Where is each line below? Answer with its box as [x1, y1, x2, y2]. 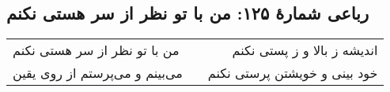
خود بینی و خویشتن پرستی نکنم [207, 64, 378, 83]
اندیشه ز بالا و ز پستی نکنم [232, 41, 378, 60]
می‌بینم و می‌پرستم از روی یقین [13, 64, 183, 83]
